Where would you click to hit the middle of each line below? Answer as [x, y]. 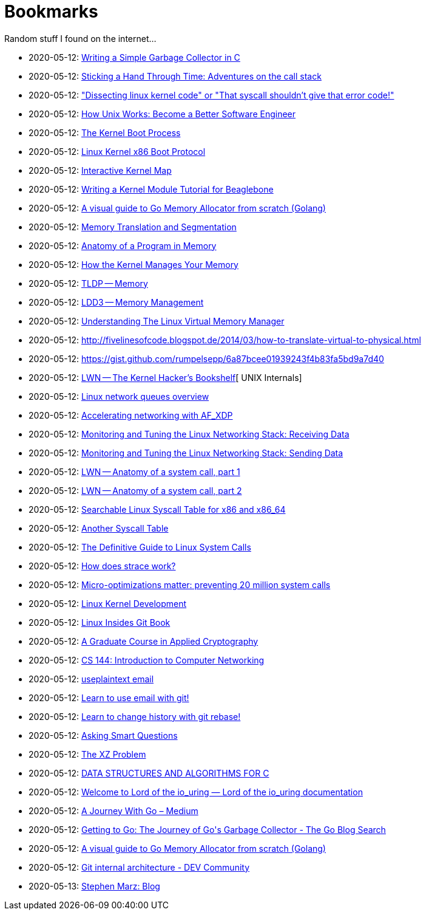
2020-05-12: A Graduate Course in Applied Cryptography [144, 641]
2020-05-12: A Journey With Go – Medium [113, 810]
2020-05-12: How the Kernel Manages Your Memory [134, 264]
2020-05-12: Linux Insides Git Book [100, 622]
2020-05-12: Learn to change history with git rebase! [135, 716]
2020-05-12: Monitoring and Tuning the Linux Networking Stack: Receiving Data [189, 434]
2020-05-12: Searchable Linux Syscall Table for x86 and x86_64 [157, 509]
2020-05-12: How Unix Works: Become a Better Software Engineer [162, 114]
